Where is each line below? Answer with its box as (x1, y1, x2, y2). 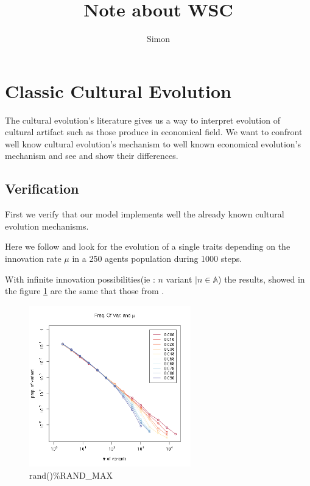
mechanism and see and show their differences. (5, 149, 178, 162)
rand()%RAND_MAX (29, 468, 113, 481)
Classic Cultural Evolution (5, 78, 231, 103)
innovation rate (5, 252, 62, 265)
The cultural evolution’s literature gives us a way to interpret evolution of (5, 113, 280, 126)
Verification (5, 179, 79, 198)
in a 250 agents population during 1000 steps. (72, 252, 242, 265)
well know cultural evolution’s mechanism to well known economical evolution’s (5, 137, 301, 150)
